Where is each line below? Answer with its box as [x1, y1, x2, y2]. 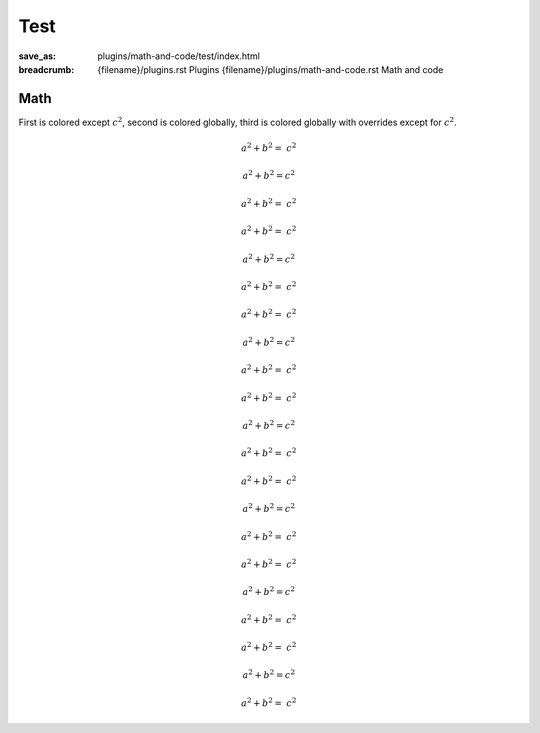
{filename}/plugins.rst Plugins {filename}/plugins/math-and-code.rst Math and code [97, 63, 444, 75]
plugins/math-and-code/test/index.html [97, 50, 260, 62]
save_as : [18, 50, 57, 62]
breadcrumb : [18, 63, 75, 75]
